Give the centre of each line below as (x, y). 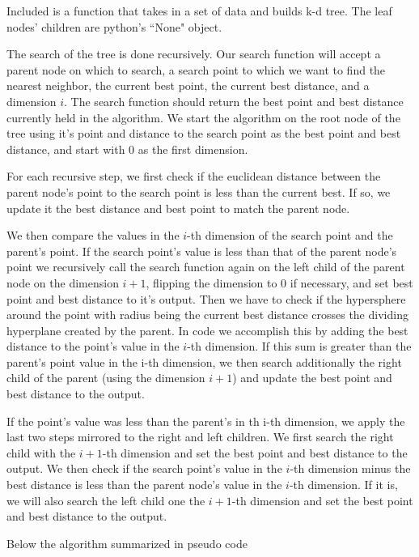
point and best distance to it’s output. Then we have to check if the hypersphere (206, 298)
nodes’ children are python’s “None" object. (114, 26)
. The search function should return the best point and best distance (234, 101)
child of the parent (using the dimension (106, 378)
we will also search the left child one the (106, 500)
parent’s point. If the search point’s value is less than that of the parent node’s (202, 251)
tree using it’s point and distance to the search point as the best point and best (204, 133)
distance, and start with (66, 149)
